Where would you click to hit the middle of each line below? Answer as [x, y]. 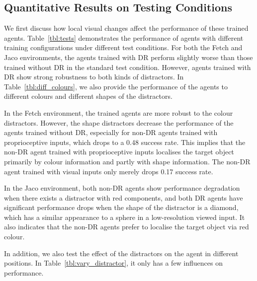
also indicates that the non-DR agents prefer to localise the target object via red [127, 227]
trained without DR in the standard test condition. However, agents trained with [128, 67]
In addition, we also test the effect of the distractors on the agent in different [121, 253]
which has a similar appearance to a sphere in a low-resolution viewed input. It [125, 217]
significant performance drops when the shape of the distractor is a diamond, [121, 207]
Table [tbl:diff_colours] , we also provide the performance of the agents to [116, 86]
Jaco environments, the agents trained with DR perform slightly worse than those [128, 57]
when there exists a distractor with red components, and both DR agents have [124, 197]
